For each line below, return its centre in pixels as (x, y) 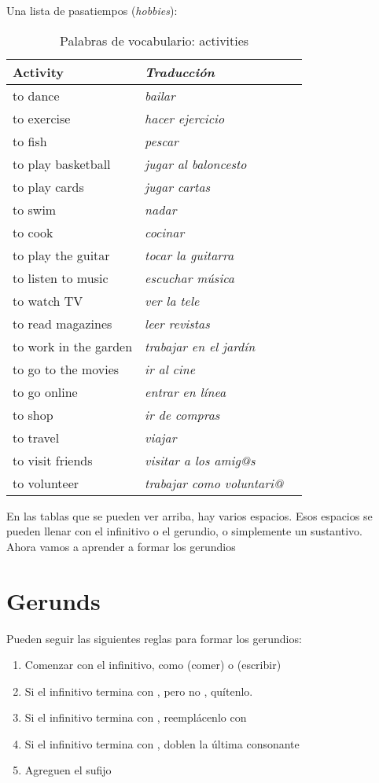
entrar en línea (186, 391)
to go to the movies (66, 369)
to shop (33, 414)
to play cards (48, 186)
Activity (38, 72)
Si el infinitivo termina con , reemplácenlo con (136, 717)
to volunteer (46, 483)
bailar (160, 95)
